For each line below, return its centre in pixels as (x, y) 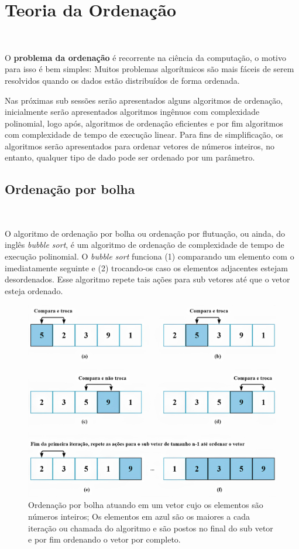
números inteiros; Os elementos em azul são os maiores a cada (139, 516)
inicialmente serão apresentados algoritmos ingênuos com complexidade (132, 112)
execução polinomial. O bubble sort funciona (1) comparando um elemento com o (149, 256)
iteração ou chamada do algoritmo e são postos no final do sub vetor (151, 528)
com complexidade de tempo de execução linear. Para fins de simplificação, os (144, 134)
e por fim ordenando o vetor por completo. (104, 539)
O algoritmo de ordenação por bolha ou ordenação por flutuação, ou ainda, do (145, 233)
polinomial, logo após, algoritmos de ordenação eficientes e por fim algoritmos (144, 123)
